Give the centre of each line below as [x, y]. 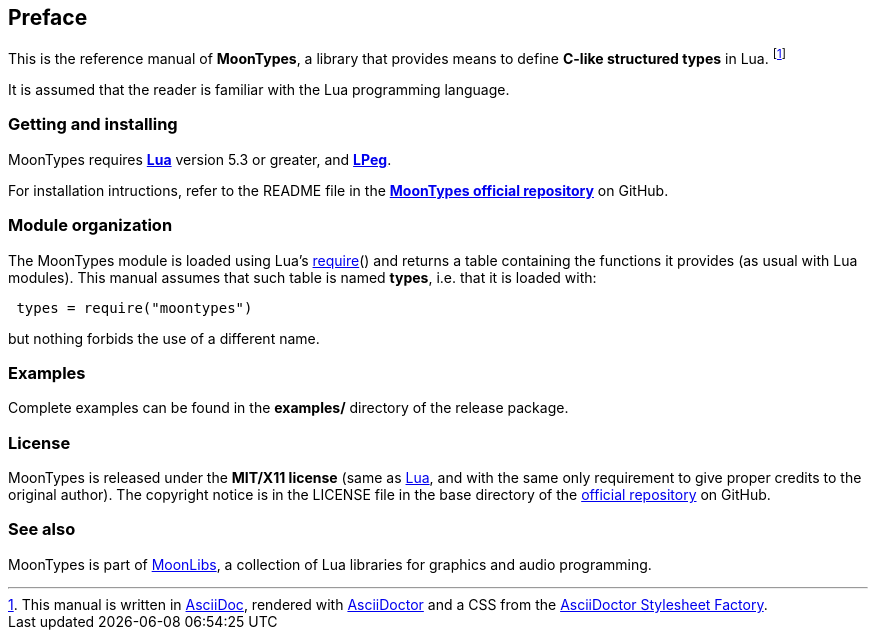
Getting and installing [93, 124]
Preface [48, 17]
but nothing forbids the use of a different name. [164, 338]
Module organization [90, 225]
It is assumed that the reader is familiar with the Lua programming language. [259, 90]
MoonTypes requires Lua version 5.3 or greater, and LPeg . [200, 159]
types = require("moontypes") [134, 307]
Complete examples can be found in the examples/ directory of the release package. [288, 408]
